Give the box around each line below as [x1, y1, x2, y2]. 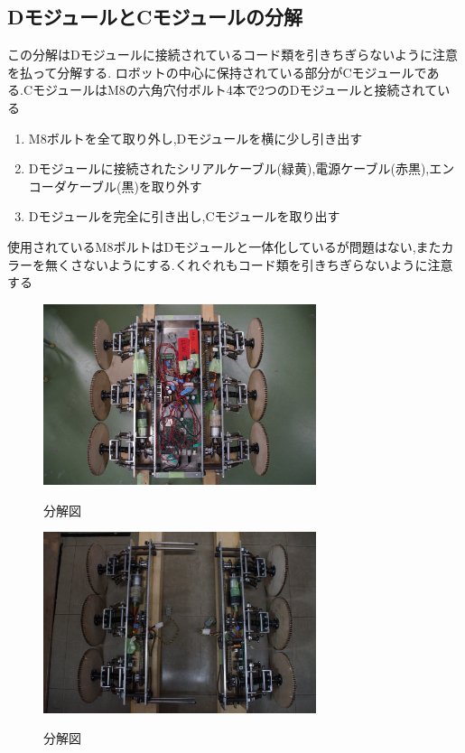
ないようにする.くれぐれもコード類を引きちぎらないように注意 [82, 255, 453, 274]
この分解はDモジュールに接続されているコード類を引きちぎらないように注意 [7, 45, 459, 64]
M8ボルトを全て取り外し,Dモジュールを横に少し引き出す [28, 128, 363, 147]
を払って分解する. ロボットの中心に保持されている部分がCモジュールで [7, 62, 427, 81]
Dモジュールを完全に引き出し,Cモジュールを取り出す [28, 207, 340, 226]
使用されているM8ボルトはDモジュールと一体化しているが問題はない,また [7, 237, 442, 256]
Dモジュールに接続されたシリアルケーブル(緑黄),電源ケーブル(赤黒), [28, 159, 430, 178]
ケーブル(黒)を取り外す [66, 176, 202, 195]
